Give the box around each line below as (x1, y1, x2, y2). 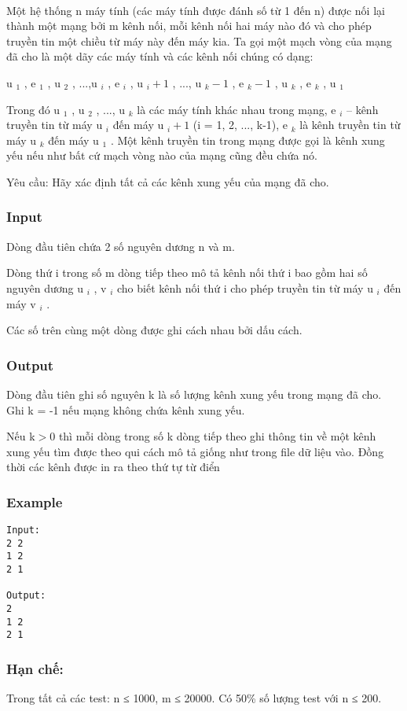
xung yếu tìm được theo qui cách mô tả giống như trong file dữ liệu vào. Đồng (6, 443, 384, 459)
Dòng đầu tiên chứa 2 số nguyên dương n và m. (6, 238, 235, 254)
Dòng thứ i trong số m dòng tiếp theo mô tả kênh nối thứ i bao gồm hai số (6, 264, 368, 281)
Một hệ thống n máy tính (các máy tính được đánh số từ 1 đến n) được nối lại (6, 2, 385, 18)
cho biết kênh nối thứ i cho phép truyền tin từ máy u (116, 279, 373, 296)
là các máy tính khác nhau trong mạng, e (137, 101, 336, 117)
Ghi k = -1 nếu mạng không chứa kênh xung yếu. (6, 401, 245, 418)
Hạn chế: (6, 658, 64, 678)
